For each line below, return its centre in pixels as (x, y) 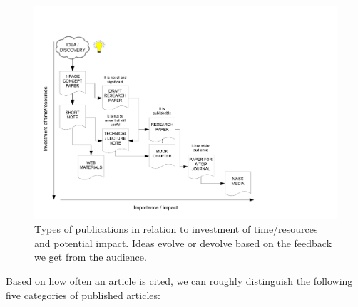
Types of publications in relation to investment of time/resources (176, 229)
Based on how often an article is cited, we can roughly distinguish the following (179, 281)
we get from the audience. (91, 257)
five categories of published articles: (83, 295)
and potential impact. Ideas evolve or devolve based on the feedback (183, 243)
